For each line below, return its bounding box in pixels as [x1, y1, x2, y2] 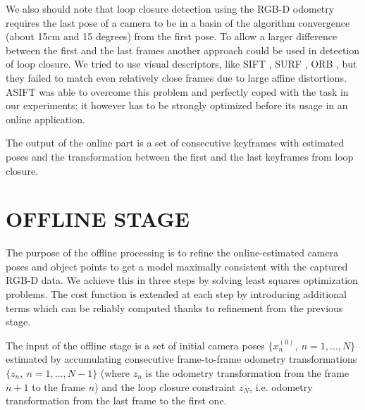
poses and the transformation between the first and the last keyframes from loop [6, 149, 354, 163]
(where [100, 366, 130, 380]
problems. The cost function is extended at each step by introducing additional [6, 287, 347, 302]
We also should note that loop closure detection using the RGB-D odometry [6, 1, 335, 15]
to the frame [32, 379, 86, 394]
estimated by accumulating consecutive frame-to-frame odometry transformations [6, 352, 357, 366]
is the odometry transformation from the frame [145, 366, 349, 380]
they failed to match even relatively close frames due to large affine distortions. [6, 70, 347, 85]
